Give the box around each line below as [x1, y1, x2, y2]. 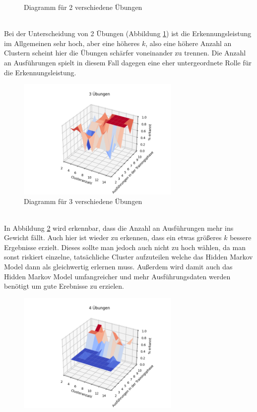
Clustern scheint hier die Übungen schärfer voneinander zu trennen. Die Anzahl [4, 48, 246, 58]
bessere [230, 232, 252, 243]
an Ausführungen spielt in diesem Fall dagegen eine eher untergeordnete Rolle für [4, 57, 252, 67]
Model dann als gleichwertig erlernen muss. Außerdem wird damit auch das [4, 261, 233, 271]
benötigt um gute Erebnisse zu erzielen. [4, 281, 124, 291]
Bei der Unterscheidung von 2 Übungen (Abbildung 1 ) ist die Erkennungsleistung [4, 28, 252, 39]
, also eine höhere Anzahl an [145, 38, 232, 48]
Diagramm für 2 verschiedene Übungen [24, 2, 142, 12]
